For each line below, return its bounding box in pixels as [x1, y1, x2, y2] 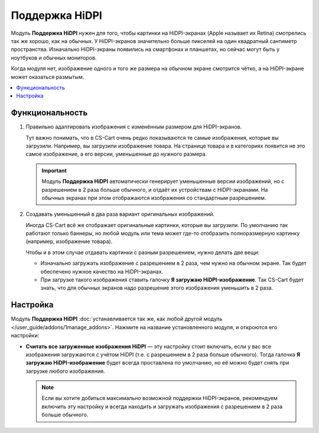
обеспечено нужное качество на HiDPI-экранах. [40, 268, 164, 275]
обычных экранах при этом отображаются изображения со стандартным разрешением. [41, 194, 266, 201]
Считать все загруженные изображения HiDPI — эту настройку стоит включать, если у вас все [25, 343, 272, 350]
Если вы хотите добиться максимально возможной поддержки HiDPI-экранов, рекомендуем [41, 395, 278, 402]
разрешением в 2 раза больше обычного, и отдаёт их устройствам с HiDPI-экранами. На [41, 186, 268, 193]
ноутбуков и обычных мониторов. [11, 54, 97, 61]
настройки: [11, 332, 40, 339]
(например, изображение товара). [25, 238, 113, 245]
